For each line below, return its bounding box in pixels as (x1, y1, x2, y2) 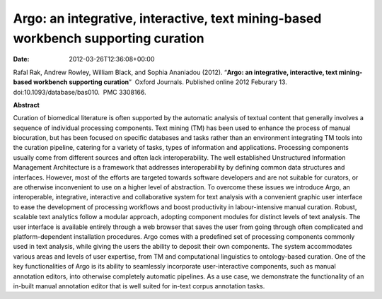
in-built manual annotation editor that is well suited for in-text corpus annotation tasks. (13, 281, 265, 290)
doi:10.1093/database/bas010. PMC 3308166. (13, 88, 146, 96)
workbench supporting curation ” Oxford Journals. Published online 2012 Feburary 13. (33, 78, 288, 86)
